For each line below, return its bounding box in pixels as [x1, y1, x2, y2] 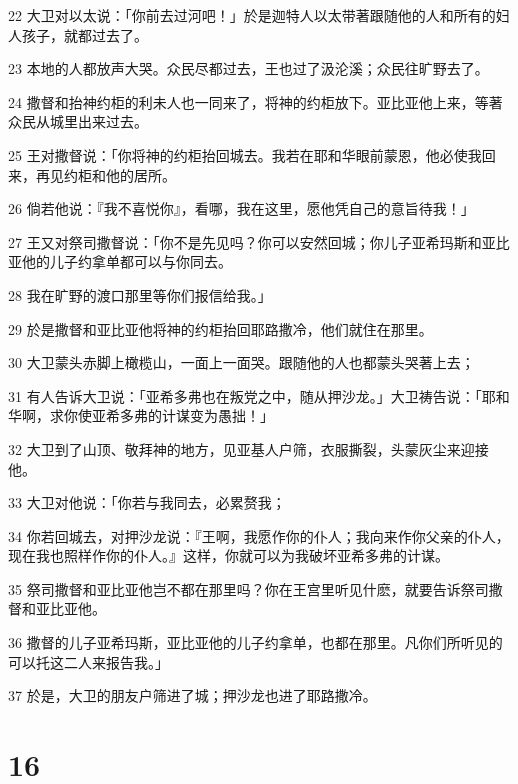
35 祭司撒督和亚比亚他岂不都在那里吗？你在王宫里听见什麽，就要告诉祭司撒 [8, 578, 503, 599]
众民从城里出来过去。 [8, 111, 148, 132]
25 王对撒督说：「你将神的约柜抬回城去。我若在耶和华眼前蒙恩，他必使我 [8, 144, 482, 165]
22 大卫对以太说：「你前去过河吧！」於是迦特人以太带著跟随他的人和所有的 [8, 5, 496, 25]
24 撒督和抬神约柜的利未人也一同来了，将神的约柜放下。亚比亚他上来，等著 [8, 91, 503, 112]
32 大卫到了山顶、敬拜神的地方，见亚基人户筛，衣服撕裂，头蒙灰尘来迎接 [8, 438, 489, 459]
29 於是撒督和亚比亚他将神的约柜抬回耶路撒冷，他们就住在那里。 [8, 318, 433, 339]
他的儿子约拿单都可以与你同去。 [21, 251, 232, 272]
